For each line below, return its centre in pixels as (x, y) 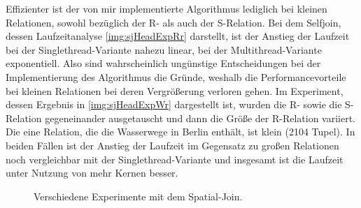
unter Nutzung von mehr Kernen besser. (92, 173)
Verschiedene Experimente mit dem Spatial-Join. (138, 196)
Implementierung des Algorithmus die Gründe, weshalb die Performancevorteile (176, 76)
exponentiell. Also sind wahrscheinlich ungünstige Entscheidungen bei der (163, 63)
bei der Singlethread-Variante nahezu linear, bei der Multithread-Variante (164, 49)
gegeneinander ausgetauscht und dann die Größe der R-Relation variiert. (200, 118)
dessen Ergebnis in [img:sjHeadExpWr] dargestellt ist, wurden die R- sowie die (174, 104)
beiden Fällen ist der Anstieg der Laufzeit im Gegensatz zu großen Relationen (172, 145)
